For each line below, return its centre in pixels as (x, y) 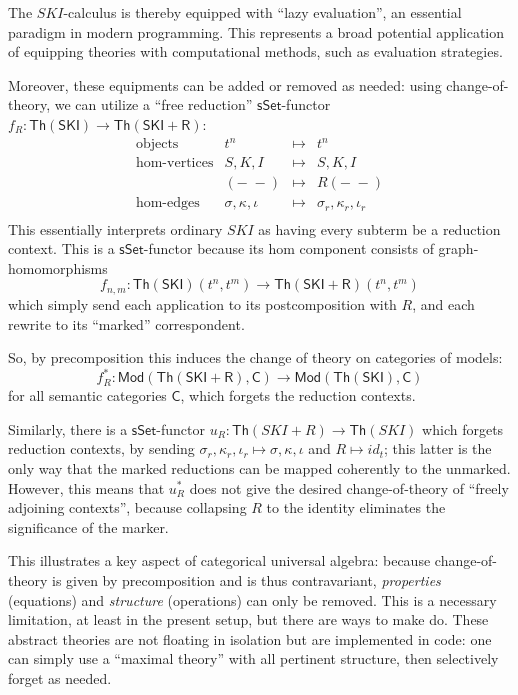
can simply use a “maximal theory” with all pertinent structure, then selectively (253, 658)
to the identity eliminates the (356, 507)
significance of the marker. (88, 526)
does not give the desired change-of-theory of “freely (349, 487)
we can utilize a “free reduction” (153, 104)
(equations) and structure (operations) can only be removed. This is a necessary (252, 599)
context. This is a (61, 248)
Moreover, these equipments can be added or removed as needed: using (225, 84)
